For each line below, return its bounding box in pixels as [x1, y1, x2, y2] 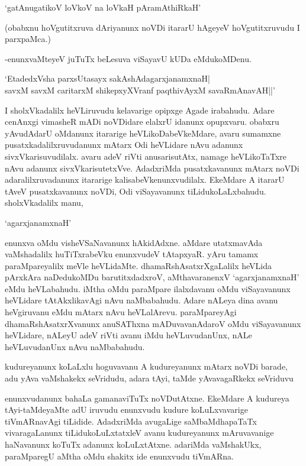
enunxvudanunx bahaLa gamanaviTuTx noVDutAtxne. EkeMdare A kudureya [5, 391, 289, 404]
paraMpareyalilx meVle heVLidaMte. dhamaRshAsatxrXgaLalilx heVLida [5, 259, 272, 271]
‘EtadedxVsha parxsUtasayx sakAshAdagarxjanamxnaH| [5, 72, 210, 85]
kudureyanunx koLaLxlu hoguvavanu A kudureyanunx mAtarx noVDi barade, [5, 360, 288, 373]
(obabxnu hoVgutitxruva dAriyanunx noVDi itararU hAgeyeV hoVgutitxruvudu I [5, 21, 300, 33]
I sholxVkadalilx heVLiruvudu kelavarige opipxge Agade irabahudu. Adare [5, 103, 275, 116]
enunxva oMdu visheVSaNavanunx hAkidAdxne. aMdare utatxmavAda [5, 236, 263, 248]
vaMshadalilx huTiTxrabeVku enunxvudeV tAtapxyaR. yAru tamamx [5, 248, 259, 260]
